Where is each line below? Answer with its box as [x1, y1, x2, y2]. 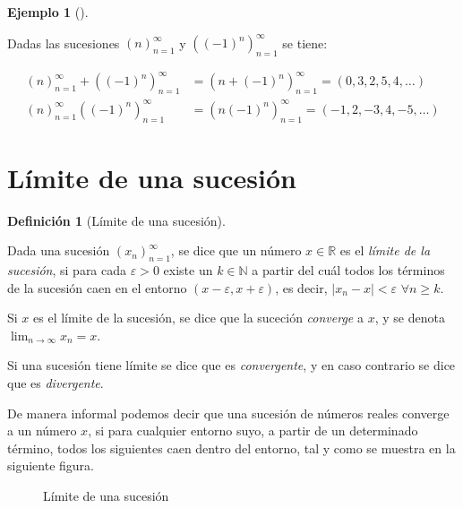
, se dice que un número [170, 241, 302, 260]
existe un [163, 261, 213, 280]
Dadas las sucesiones [7, 33, 120, 52]
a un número [7, 421, 77, 440]
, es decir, [275, 278, 328, 297]
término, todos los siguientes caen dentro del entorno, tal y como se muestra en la [7, 438, 456, 457]
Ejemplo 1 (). [7, 3, 89, 21]
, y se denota [374, 308, 445, 327]
